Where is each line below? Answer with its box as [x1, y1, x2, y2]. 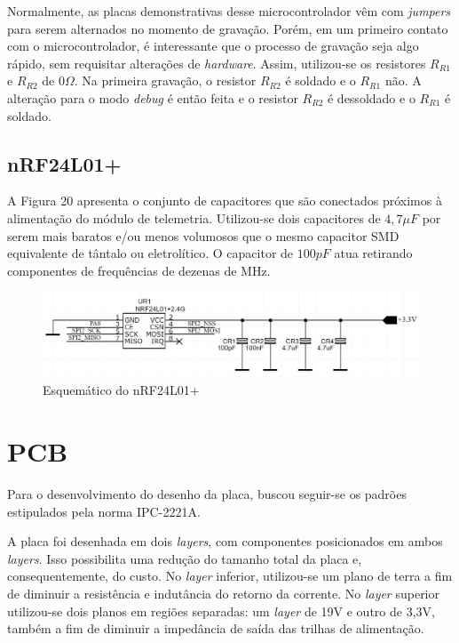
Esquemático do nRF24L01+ [43, 381, 200, 399]
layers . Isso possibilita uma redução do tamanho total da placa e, [7, 549, 362, 567]
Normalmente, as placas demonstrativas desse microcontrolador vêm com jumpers [7, 2, 451, 20]
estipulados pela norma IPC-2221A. [7, 502, 201, 520]
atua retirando [334, 244, 413, 262]
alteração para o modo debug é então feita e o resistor [7, 88, 298, 107]
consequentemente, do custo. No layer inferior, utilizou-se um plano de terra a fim [7, 567, 453, 585]
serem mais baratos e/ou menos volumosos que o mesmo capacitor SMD [7, 226, 400, 245]
